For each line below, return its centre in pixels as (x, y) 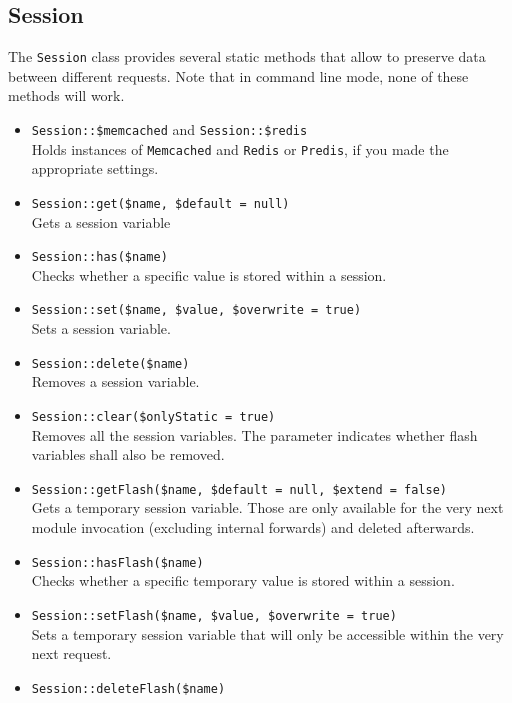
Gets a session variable (101, 221)
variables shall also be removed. (128, 454)
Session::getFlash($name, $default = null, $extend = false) (239, 489)
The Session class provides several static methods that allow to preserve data (247, 56)
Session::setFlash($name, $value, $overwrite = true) (214, 615)
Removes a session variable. (115, 381)
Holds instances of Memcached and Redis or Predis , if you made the (240, 148)
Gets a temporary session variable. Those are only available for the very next (267, 507)
